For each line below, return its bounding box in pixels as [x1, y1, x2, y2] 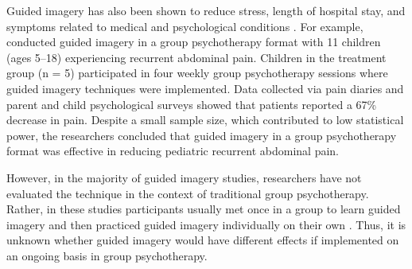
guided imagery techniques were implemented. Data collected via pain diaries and [6, 80, 404, 96]
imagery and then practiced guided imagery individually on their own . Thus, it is [6, 216, 406, 232]
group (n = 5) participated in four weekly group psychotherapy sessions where [6, 64, 388, 81]
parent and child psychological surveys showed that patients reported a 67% [6, 96, 377, 112]
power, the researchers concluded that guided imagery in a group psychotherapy [6, 127, 397, 143]
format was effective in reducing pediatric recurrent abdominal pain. [6, 142, 339, 159]
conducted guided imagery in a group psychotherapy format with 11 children [6, 33, 381, 50]
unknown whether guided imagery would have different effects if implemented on [6, 232, 399, 248]
